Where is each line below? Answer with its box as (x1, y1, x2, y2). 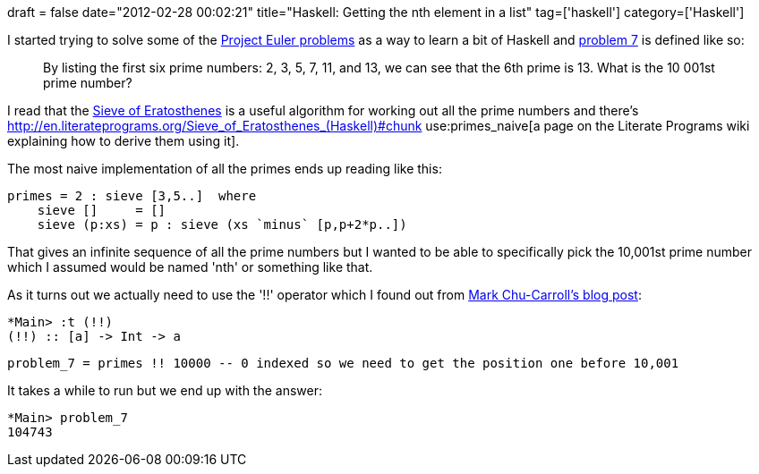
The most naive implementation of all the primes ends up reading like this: (7, 161, 442, 176)
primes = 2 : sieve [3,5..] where (7, 189, 257, 203)
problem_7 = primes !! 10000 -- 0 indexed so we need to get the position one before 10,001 (7, 356, 679, 370)
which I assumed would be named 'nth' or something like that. (7, 259, 373, 275)
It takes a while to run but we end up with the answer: (7, 383, 322, 398)
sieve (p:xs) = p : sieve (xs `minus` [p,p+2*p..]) (37, 217, 407, 232)
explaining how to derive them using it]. (7, 133, 240, 148)
